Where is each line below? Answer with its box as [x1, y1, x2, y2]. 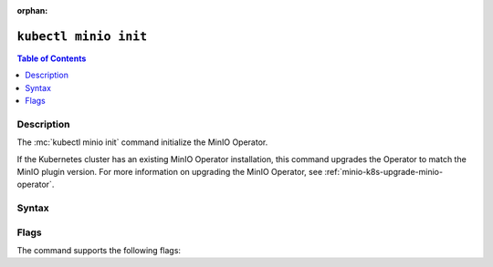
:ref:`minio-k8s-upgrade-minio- [324, 167, 443, 177]
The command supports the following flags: [16, 245, 182, 256]
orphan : [16, 5, 48, 15]
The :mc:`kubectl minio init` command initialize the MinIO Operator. [16, 137, 268, 148]
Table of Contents [16, 53, 87, 64]
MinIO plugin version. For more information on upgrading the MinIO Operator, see [16, 167, 323, 177]
